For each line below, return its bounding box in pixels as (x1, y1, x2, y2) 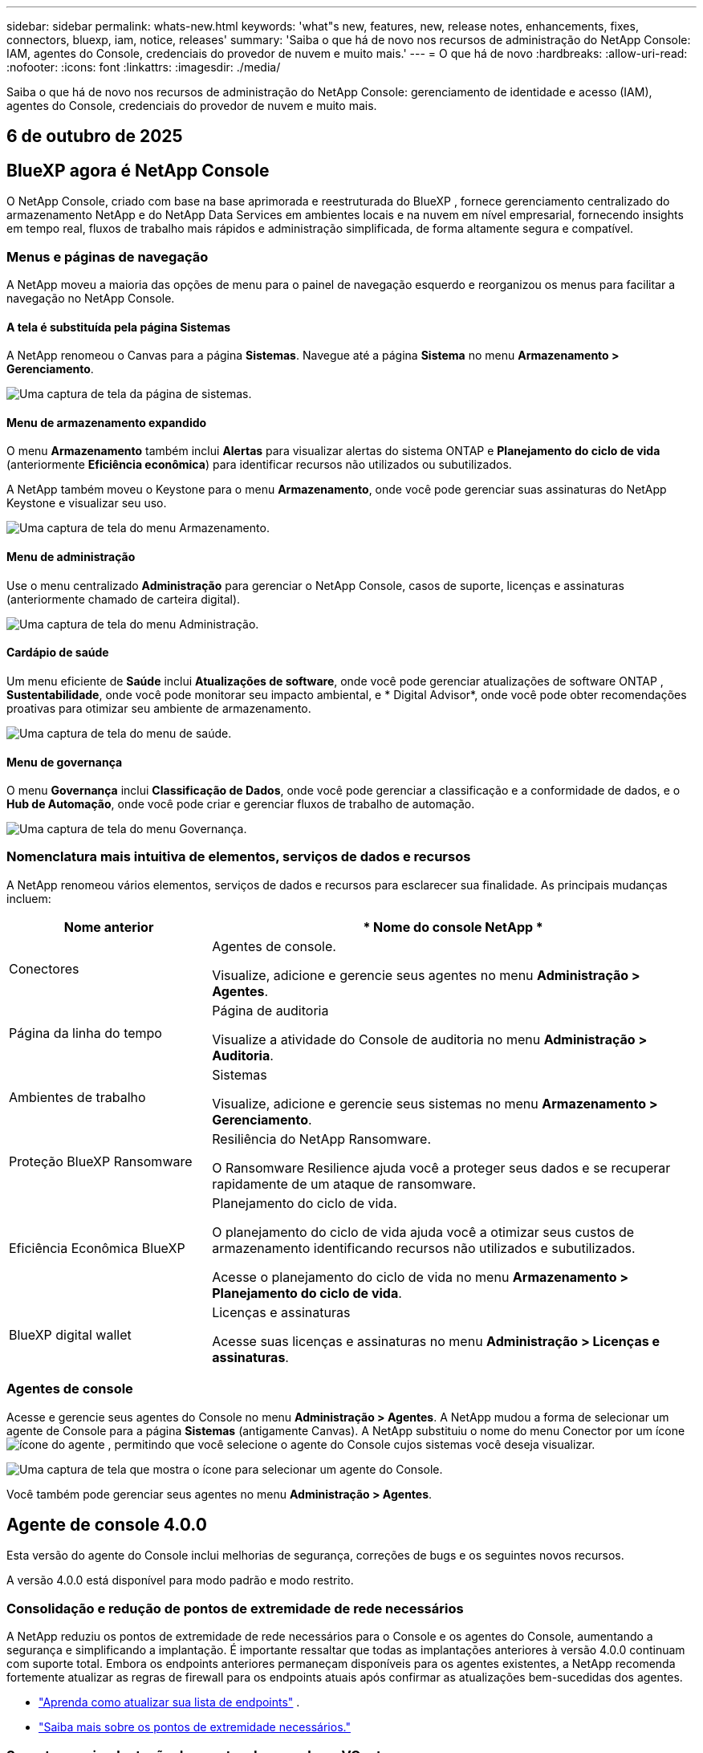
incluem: (6, 891, 51, 905)
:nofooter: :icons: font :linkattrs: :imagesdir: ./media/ (6, 60, 281, 74)
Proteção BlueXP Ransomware (9, 1153, 193, 1169)
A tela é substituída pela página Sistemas (6, 319, 231, 334)
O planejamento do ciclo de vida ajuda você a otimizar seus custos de (212, 1223, 635, 1240)
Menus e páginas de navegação (6, 248, 209, 265)
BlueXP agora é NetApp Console (6, 160, 270, 181)
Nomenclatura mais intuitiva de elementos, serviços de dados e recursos (6, 848, 471, 865)
